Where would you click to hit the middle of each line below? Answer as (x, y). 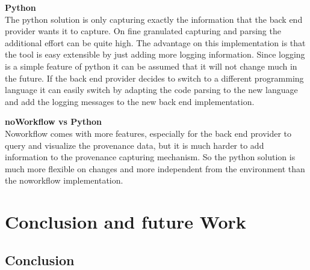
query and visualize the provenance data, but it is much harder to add (135, 145)
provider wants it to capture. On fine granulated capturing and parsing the (143, 31)
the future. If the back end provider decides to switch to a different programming (154, 78)
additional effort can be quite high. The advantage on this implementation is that (155, 42)
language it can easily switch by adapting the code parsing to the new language (151, 90)
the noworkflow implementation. (64, 180)
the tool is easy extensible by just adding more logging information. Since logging (155, 54)
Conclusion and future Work (126, 222)
